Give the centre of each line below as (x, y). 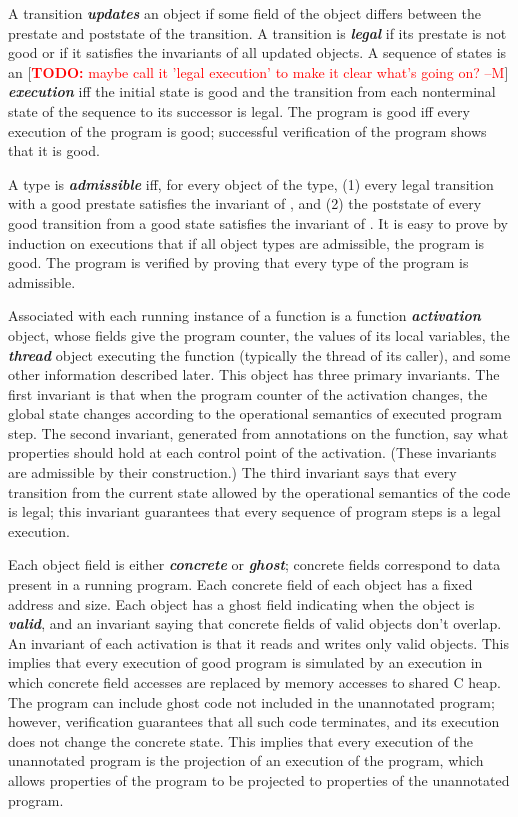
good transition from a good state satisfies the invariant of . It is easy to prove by (258, 222)
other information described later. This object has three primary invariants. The (254, 374)
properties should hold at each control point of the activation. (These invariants (252, 452)
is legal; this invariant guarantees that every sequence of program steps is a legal (254, 511)
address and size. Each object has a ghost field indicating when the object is (241, 603)
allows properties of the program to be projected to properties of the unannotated (259, 779)
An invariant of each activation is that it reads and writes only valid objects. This (259, 642)
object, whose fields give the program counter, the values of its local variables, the (259, 334)
